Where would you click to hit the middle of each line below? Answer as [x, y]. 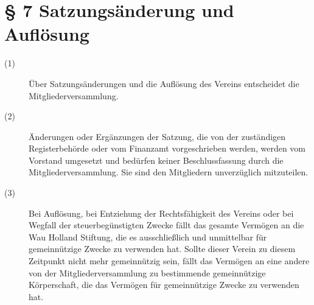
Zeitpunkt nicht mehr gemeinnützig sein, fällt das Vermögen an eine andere [169, 261]
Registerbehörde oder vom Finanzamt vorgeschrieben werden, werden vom [167, 148]
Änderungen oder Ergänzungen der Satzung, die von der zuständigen [157, 136]
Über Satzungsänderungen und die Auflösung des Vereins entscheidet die [164, 83]
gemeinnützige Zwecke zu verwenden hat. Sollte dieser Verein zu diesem [162, 249]
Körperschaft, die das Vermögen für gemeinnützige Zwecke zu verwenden [164, 285]
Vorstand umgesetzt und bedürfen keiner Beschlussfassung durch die [156, 160]
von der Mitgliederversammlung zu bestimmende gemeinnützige [147, 272]
